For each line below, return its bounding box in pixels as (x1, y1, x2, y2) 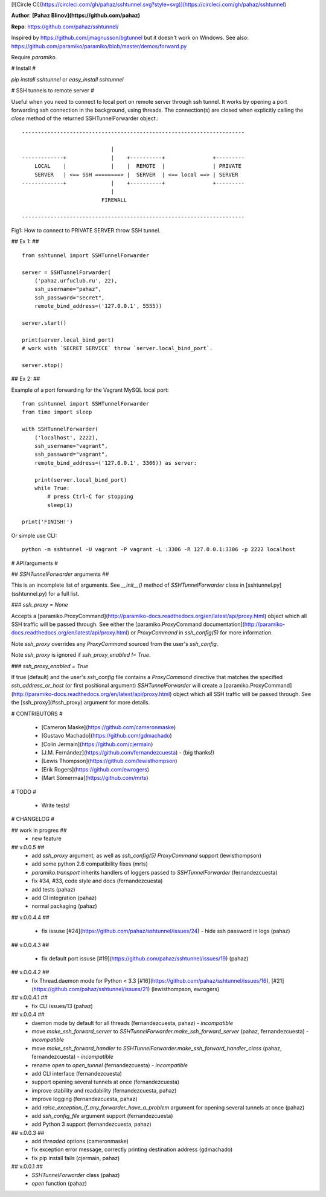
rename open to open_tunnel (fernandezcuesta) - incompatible (31, 1061, 188, 1068)
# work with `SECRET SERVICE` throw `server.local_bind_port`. (22, 345, 213, 352)
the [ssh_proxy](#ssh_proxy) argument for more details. (11, 699, 150, 706)
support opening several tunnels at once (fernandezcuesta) (31, 1078, 180, 1086)
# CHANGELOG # (11, 816, 54, 823)
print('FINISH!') (22, 519, 73, 525)
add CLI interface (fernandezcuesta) (31, 1070, 122, 1077)
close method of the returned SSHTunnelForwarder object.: (11, 115, 159, 122)
